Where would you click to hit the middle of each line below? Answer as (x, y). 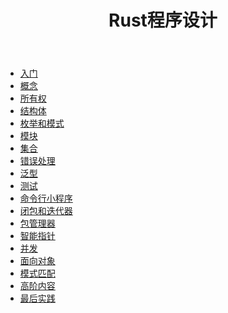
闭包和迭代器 (46, 211)
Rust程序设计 (163, 20)
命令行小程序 (46, 198)
